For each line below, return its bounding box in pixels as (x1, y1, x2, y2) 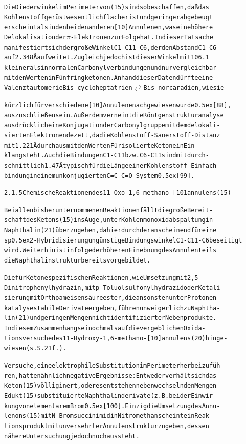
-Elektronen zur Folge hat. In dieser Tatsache (70, 33, 213, 41)
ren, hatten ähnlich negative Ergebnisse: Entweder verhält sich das (4, 372, 217, 379)
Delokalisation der (4, 33, 66, 41)
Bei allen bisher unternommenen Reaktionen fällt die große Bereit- (4, 206, 213, 214)
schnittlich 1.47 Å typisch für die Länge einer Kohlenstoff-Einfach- (4, 162, 220, 169)
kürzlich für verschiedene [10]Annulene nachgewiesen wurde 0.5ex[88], (4, 101, 231, 109)
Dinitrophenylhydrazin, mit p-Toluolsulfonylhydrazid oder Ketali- (4, 284, 224, 292)
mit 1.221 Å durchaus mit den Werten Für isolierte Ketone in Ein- (4, 142, 198, 149)
